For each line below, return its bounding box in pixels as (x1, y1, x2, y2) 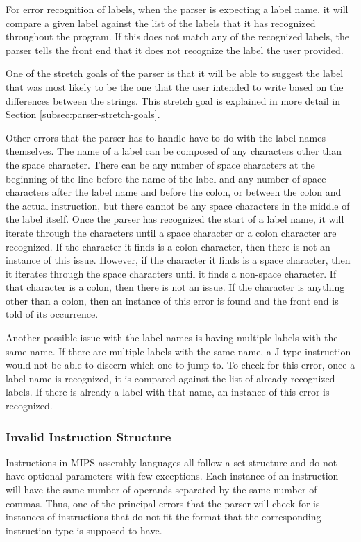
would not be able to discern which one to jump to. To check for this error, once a (6, 357, 355, 372)
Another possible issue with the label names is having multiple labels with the (6, 330, 338, 345)
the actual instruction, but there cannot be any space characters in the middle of (6, 198, 350, 212)
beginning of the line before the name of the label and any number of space (6, 171, 326, 185)
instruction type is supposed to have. (6, 523, 162, 537)
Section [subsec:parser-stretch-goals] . (6, 107, 160, 121)
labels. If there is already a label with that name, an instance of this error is (6, 384, 330, 399)
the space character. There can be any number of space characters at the (6, 157, 315, 171)
